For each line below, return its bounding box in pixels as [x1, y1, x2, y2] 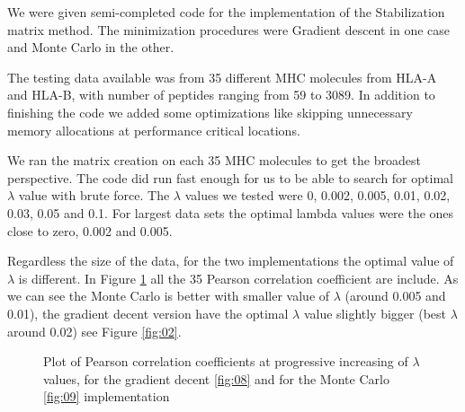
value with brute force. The [18, 186, 170, 205]
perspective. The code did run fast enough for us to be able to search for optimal [7, 168, 453, 187]
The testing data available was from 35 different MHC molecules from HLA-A [7, 67, 437, 86]
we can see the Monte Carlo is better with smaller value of [7, 286, 330, 305]
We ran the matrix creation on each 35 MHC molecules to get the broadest [7, 151, 421, 170]
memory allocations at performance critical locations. [7, 120, 300, 139]
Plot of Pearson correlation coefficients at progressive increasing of [43, 352, 408, 371]
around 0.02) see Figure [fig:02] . [7, 321, 182, 340]
